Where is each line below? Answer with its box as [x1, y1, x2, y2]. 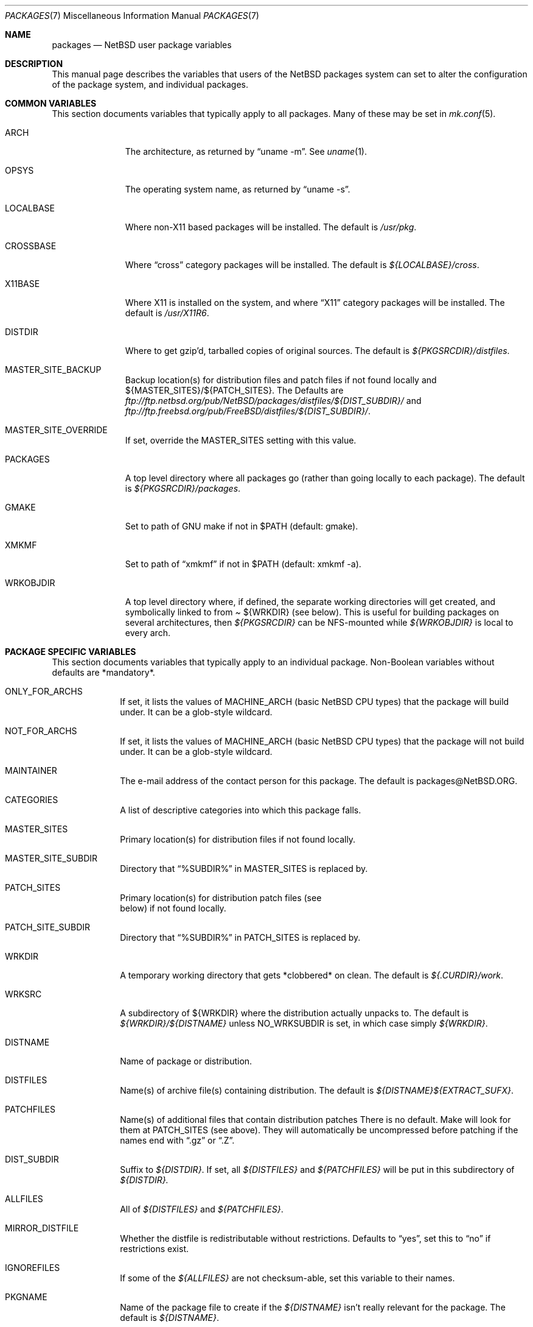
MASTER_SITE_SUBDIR [5, 853, 98, 863]
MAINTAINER [5, 765, 57, 776]
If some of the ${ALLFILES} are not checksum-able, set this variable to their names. [120, 1273, 455, 1283]
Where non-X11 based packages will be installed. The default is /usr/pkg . [125, 222, 417, 232]
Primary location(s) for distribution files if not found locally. [120, 834, 356, 844]
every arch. [125, 628, 170, 638]
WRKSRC [5, 989, 42, 999]
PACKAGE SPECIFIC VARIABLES [5, 646, 136, 657]
